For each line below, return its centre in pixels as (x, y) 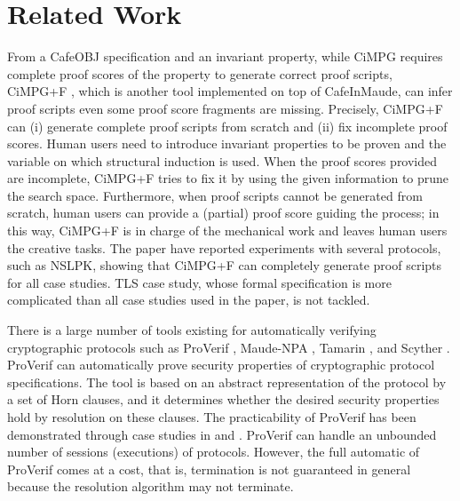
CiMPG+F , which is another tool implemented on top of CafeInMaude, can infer (230, 91)
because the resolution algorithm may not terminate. (151, 486)
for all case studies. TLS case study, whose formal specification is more (199, 282)
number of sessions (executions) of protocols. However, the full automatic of (214, 452)
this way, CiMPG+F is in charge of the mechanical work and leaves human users (227, 231)
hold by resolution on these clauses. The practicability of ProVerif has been (212, 417)
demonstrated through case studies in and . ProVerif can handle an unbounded (222, 434)
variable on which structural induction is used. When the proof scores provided (222, 160)
